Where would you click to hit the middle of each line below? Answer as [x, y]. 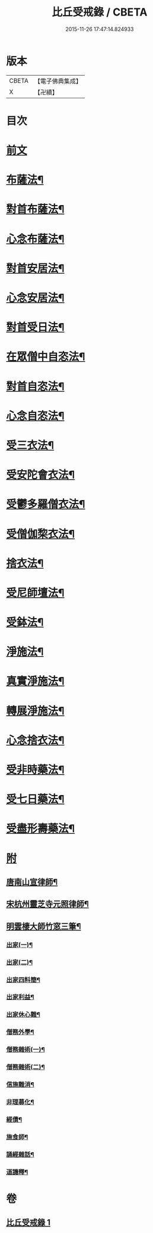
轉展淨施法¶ [35, 711]
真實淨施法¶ [35, 681]
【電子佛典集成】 [58, 81]
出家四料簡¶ [23, 980]
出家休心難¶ [23, 1015]
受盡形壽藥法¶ [41, 829]
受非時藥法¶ [35, 770]
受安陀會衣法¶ [41, 475]
